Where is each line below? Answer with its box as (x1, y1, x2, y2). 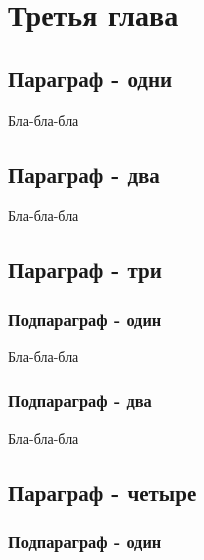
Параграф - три (8, 254, 162, 285)
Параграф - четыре (8, 476, 197, 507)
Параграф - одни (8, 62, 173, 93)
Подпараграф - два (8, 388, 152, 413)
